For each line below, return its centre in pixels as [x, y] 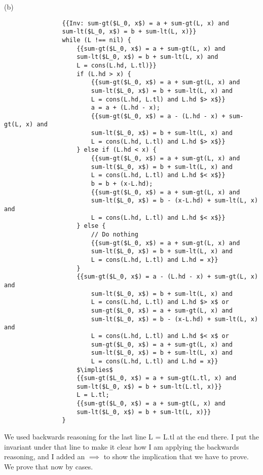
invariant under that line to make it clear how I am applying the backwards [122, 446]
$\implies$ [95, 370]
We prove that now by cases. [49, 466]
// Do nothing [115, 234]
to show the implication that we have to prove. [176, 456]
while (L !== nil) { [97, 40]
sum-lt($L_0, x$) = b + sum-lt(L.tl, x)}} [149, 386]
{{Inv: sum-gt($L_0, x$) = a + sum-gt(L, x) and [145, 23]
